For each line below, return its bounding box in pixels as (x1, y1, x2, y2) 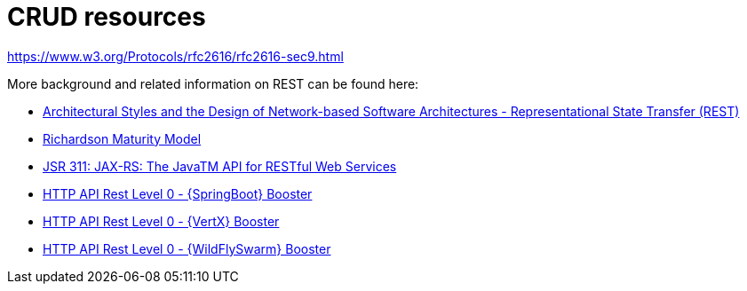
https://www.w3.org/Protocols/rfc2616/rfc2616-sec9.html (7, 48, 344, 64)
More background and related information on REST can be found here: (7, 75, 419, 91)
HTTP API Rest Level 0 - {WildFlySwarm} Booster (43, 240, 331, 256)
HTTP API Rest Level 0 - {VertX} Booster (43, 213, 280, 229)
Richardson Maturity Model (43, 130, 202, 146)
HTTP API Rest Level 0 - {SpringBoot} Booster (43, 185, 313, 201)
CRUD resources (7, 2, 206, 32)
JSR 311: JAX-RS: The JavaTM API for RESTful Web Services (43, 158, 397, 174)
